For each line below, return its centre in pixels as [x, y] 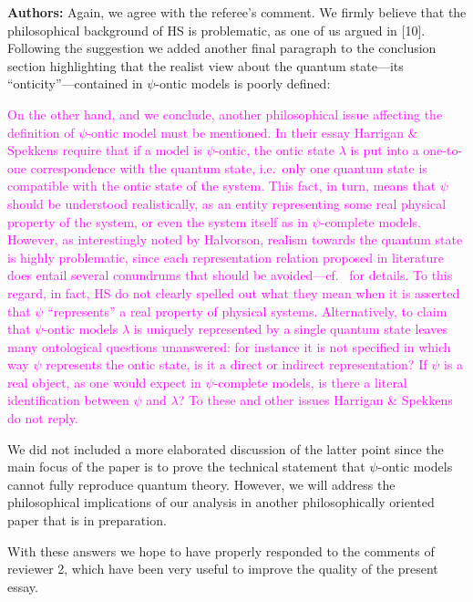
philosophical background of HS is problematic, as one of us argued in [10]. [216, 30]
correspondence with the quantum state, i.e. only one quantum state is [229, 167]
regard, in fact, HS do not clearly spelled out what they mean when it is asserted [234, 292]
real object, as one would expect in [104, 382]
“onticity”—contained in [75, 83]
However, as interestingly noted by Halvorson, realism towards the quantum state [235, 239]
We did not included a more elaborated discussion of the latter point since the [226, 448]
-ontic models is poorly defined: [243, 83]
